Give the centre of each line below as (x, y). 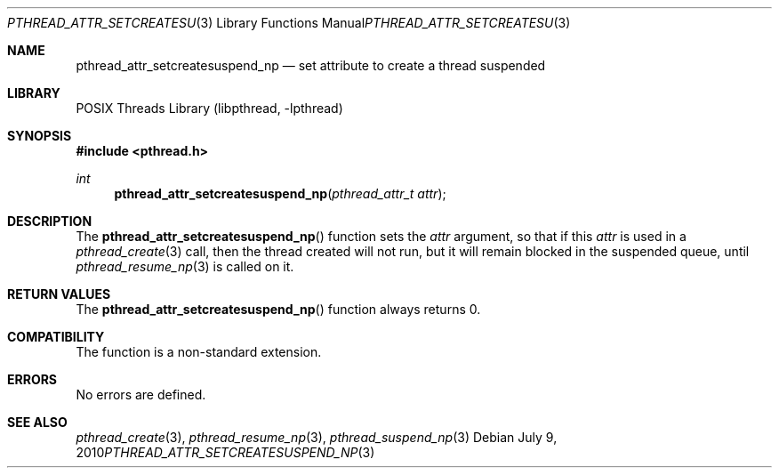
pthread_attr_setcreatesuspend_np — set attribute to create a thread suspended (311, 65)
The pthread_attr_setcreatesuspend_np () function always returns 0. (278, 309)
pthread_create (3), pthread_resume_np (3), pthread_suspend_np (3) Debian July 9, (317, 437)
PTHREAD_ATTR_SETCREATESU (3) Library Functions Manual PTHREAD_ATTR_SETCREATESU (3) (289, 23)
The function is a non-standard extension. (199, 352)
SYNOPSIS (40, 136)
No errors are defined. (141, 394)
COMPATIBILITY (56, 337)
